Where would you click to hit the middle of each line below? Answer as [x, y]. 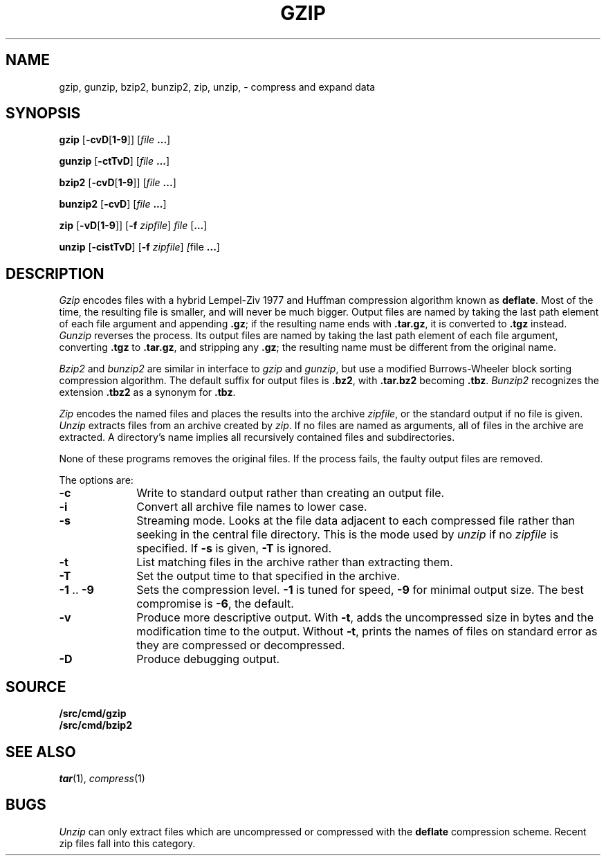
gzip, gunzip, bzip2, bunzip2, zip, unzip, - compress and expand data [217, 87]
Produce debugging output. [208, 659]
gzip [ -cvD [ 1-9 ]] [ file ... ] [115, 140]
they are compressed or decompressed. [241, 645]
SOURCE [36, 687]
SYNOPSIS [43, 114]
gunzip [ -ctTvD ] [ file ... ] [114, 161]
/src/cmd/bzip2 [95, 725]
